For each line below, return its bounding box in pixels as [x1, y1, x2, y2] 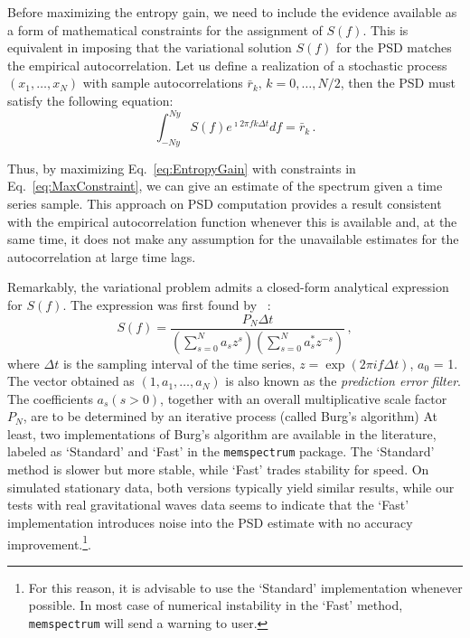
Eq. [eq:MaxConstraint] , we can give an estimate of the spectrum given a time [7, 176, 443, 195]
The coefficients [7, 389, 93, 408]
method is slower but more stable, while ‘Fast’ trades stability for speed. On [7, 460, 429, 479]
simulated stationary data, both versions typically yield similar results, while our [7, 477, 455, 496]
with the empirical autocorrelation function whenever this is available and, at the [7, 211, 457, 230]
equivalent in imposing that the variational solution [7, 38, 292, 57]
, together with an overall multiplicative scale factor [160, 389, 447, 408]
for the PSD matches [336, 38, 452, 57]
